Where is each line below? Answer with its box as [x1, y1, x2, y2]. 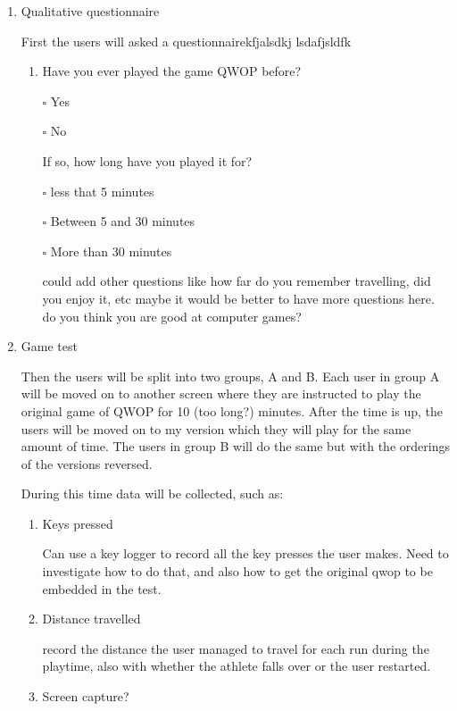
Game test [21, 337, 78, 355]
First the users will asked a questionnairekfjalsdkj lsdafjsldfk [21, 31, 352, 50]
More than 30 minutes [50, 241, 172, 260]
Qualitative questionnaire [21, 2, 160, 20]
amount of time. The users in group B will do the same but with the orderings [21, 437, 450, 456]
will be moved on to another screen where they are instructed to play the [21, 384, 421, 403]
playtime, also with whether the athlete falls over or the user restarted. [42, 657, 431, 675]
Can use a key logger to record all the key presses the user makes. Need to [42, 544, 449, 563]
